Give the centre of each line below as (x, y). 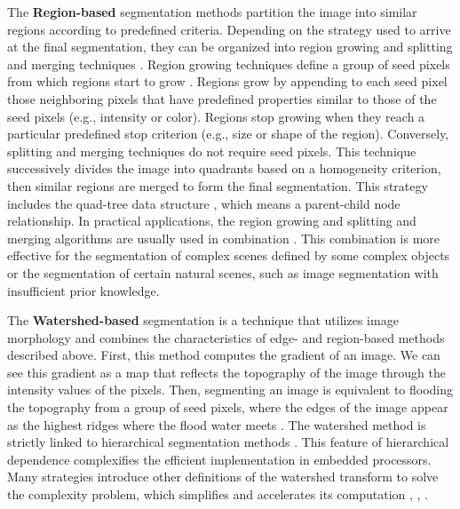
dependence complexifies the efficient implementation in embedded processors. (219, 459)
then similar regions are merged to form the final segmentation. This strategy (218, 185)
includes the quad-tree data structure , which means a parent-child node (204, 203)
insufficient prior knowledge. (83, 290)
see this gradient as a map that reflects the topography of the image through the (226, 372)
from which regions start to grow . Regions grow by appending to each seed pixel (227, 81)
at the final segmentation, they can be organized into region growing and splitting (230, 47)
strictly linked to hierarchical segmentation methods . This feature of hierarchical (228, 442)
